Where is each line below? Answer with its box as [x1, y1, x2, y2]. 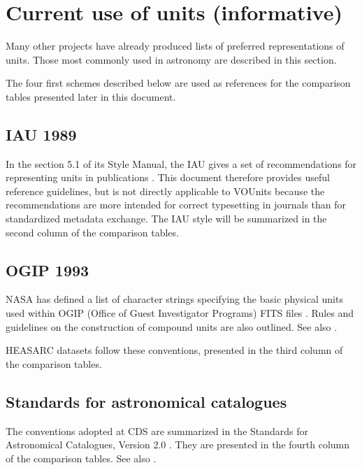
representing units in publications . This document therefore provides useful [6, 170, 330, 185]
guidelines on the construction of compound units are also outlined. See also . [6, 319, 338, 334]
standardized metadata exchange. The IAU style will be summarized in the [6, 211, 327, 226]
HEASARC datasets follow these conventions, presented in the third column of [6, 343, 343, 357]
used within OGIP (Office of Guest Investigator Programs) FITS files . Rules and [6, 306, 354, 320]
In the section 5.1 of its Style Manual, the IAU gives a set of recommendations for [6, 156, 357, 171]
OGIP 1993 [6, 259, 89, 280]
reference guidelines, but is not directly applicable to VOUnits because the [6, 183, 325, 198]
